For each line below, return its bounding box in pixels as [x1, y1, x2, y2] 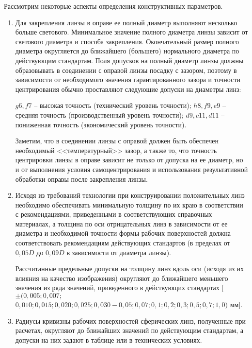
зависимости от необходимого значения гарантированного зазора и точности [15, 74, 240, 85]
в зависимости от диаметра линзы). [66, 247, 171, 257]
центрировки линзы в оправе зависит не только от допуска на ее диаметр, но [15, 155, 243, 165]
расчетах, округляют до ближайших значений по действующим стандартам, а [15, 325, 243, 335]
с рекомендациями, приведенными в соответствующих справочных [15, 209, 212, 219]
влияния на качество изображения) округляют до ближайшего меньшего [15, 273, 228, 283]
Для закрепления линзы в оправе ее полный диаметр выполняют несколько [15, 17, 237, 27]
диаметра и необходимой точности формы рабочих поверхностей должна [15, 228, 231, 238]
